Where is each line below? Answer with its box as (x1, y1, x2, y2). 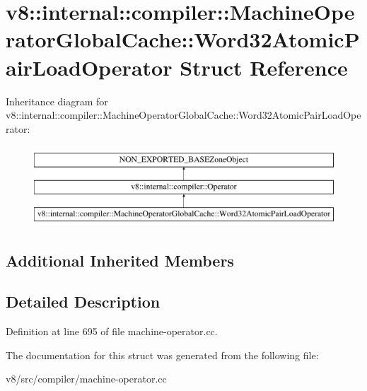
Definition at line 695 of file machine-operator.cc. (6, 324, 218, 339)
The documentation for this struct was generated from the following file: (6, 347, 319, 362)
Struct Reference (180, 52, 348, 81)
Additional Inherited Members (6, 249, 234, 271)
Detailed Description (6, 291, 161, 313)
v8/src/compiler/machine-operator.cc (6, 371, 167, 386)
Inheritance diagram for (6, 93, 108, 108)
